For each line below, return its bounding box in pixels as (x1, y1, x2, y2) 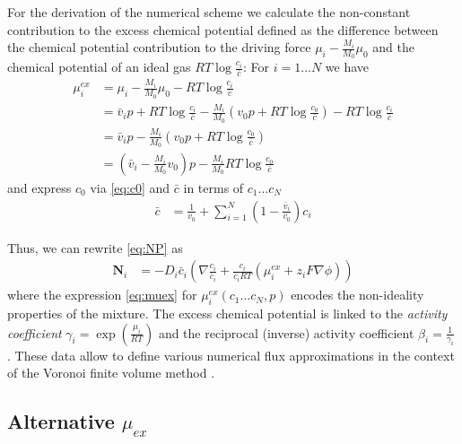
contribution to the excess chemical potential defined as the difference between (7, 20, 439, 39)
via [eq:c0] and (90, 178, 170, 196)
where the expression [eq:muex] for (7, 285, 197, 304)
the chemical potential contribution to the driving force (7, 38, 311, 57)
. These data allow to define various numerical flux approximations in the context (7, 345, 455, 364)
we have (325, 57, 370, 76)
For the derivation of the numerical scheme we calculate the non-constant (7, 3, 411, 21)
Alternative (7, 407, 115, 435)
